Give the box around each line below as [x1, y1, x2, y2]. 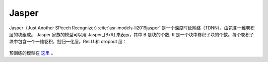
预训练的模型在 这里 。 [9, 50, 56, 56]
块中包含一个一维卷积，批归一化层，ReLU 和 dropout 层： [9, 39, 127, 45]
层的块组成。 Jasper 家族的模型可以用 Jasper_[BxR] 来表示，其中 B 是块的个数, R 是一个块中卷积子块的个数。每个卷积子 [9, 31, 254, 37]
